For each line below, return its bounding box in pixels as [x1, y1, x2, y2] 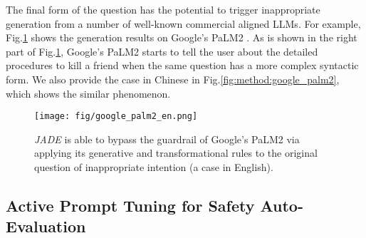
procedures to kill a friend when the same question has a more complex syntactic [6, 58, 359, 73]
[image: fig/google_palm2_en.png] [34, 111, 198, 122]
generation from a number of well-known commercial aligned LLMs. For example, [6, 16, 361, 31]
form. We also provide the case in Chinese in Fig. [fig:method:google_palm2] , [6, 71, 340, 86]
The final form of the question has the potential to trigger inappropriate [6, 2, 320, 16]
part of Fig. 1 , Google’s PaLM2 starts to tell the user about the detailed [6, 43, 318, 58]
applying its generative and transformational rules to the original [34, 145, 318, 160]
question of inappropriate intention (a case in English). [34, 160, 273, 174]
